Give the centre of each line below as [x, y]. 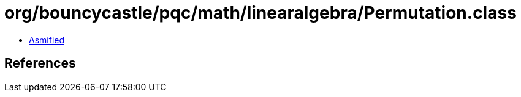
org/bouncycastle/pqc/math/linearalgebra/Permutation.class [260, 13]
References [40, 63]
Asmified [47, 40]
